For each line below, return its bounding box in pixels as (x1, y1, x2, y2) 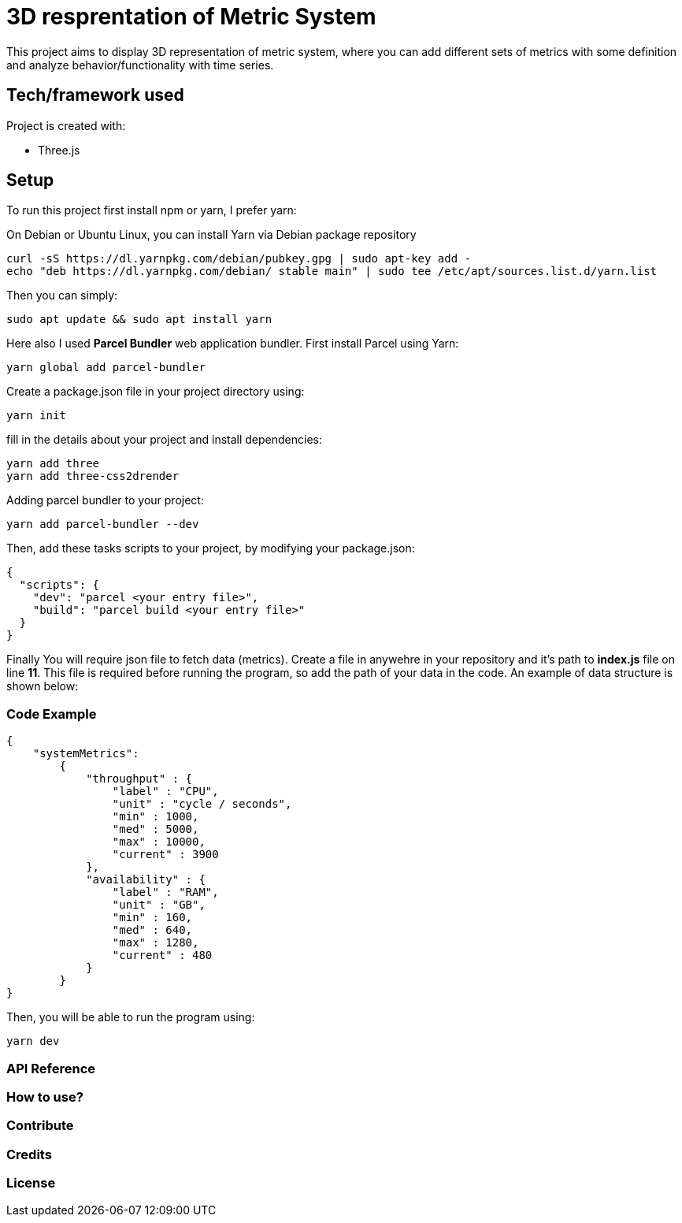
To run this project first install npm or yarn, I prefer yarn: (6, 203, 297, 217)
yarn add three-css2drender (6, 470, 180, 483)
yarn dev (6, 1035, 60, 1048)
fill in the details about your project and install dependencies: (6, 433, 323, 447)
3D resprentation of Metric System (6, 3, 376, 30)
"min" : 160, (112, 911, 193, 924)
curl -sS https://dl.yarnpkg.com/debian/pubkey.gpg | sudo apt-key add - (6, 252, 472, 266)
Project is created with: (6, 118, 126, 132)
